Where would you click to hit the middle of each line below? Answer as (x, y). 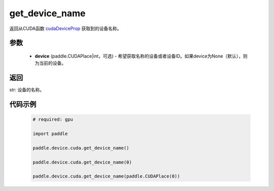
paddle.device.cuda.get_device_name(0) (82, 162)
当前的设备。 (52, 63)
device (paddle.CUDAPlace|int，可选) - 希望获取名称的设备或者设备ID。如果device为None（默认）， (139, 56)
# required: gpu (53, 120)
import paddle (50, 134)
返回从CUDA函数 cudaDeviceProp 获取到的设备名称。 (65, 28)
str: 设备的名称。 (27, 90)
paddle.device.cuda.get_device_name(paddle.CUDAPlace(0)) (106, 176)
